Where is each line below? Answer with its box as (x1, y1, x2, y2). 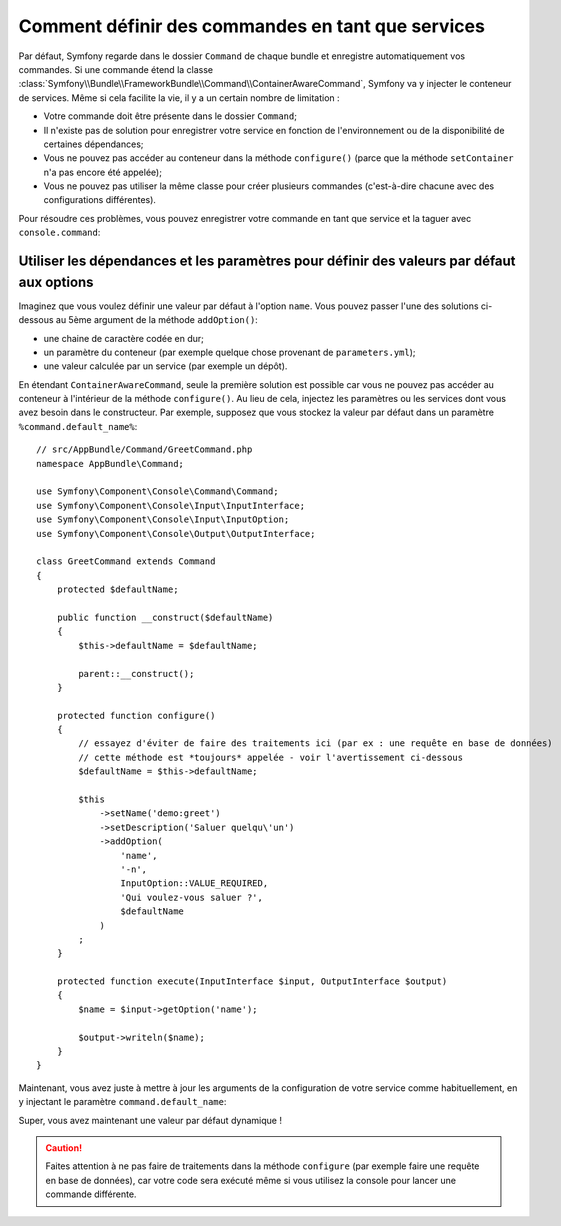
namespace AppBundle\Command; (36, 458, 185, 469)
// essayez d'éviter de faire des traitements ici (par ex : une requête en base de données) (78, 738, 554, 749)
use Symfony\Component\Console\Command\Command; (36, 486, 279, 497)
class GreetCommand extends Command (36, 556, 216, 567)
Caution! (45, 1142, 83, 1154)
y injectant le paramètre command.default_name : (18, 1096, 227, 1108)
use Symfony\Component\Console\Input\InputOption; (36, 514, 290, 525)
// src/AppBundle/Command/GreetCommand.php (36, 444, 253, 455)
